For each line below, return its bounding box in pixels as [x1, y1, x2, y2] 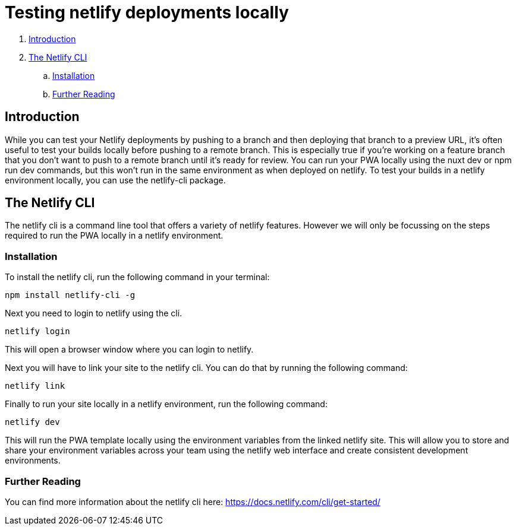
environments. [5, 455, 61, 466]
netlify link [5, 381, 65, 391]
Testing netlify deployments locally [5, 2, 289, 23]
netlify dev [5, 417, 60, 427]
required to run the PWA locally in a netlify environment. [5, 230, 224, 241]
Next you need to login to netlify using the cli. [5, 308, 183, 319]
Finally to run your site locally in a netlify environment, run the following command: [5, 399, 328, 410]
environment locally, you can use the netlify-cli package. [5, 174, 226, 185]
